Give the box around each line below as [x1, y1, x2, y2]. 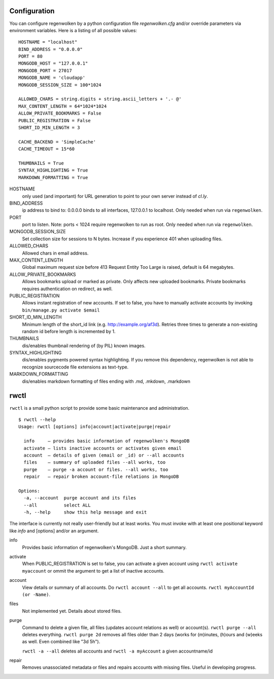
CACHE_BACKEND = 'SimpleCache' [18, 139, 96, 145]
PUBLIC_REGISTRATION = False [18, 118, 91, 123]
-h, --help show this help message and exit [23, 510, 147, 515]
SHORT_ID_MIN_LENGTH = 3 [18, 125, 80, 130]
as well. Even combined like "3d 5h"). [22, 639, 100, 645]
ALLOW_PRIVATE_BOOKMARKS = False [18, 110, 101, 117]
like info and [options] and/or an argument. [9, 527, 99, 534]
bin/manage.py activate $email [22, 307, 100, 313]
